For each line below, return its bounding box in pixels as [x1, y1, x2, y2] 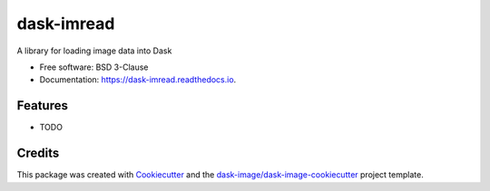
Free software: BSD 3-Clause [39, 62, 149, 72]
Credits [16, 146, 60, 161]
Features [16, 98, 68, 113]
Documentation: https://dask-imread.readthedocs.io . [39, 74, 237, 85]
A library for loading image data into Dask [16, 45, 172, 56]
